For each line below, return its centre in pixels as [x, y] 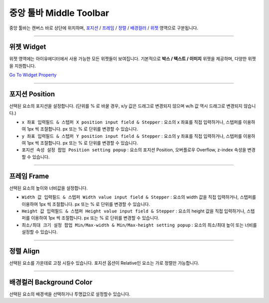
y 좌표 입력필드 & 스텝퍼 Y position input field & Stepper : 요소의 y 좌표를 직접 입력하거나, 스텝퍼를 [132, 136]
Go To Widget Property [33, 75]
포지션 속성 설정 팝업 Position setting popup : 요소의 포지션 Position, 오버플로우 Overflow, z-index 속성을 [134, 150]
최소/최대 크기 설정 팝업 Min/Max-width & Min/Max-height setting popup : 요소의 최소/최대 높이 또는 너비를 [139, 225]
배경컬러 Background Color [51, 282]
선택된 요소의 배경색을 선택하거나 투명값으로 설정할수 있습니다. [70, 294]
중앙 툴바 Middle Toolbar [59, 13]
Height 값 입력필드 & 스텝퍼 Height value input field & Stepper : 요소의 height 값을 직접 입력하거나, [134, 211]
